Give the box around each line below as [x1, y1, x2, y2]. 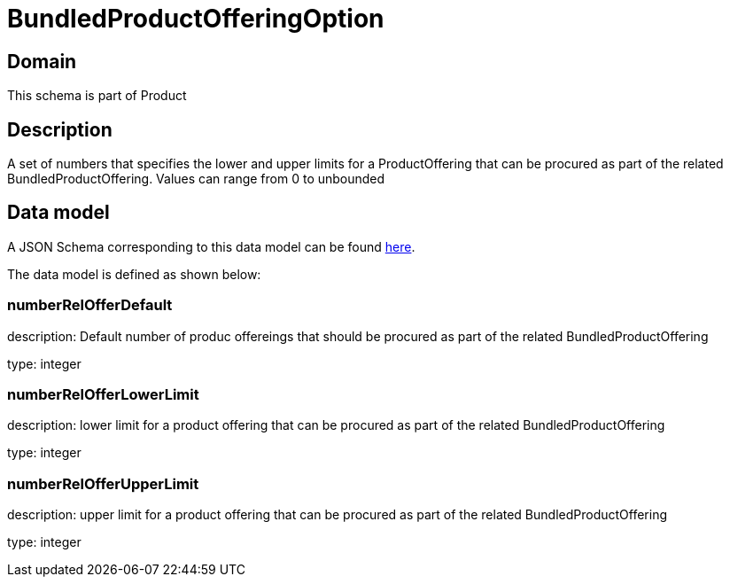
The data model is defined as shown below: [7, 266, 261, 282]
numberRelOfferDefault [7, 296, 173, 315]
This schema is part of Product [7, 88, 187, 104]
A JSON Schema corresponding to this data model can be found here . [7, 238, 415, 254]
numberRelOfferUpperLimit [7, 474, 199, 493]
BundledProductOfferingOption [7, 4, 384, 34]
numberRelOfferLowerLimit [7, 385, 199, 403]
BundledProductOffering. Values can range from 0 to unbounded [7, 171, 385, 187]
